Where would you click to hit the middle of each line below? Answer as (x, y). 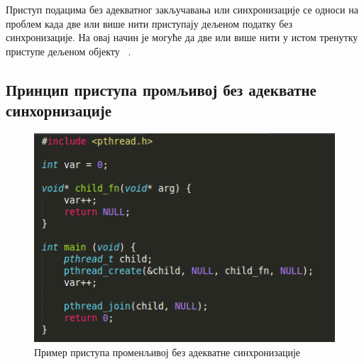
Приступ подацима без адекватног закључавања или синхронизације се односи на (182, 9)
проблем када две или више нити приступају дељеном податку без (149, 23)
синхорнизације (59, 110)
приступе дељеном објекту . (68, 51)
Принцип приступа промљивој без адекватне (161, 89)
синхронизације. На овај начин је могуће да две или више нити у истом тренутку (182, 37)
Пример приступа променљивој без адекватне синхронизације (167, 352)
